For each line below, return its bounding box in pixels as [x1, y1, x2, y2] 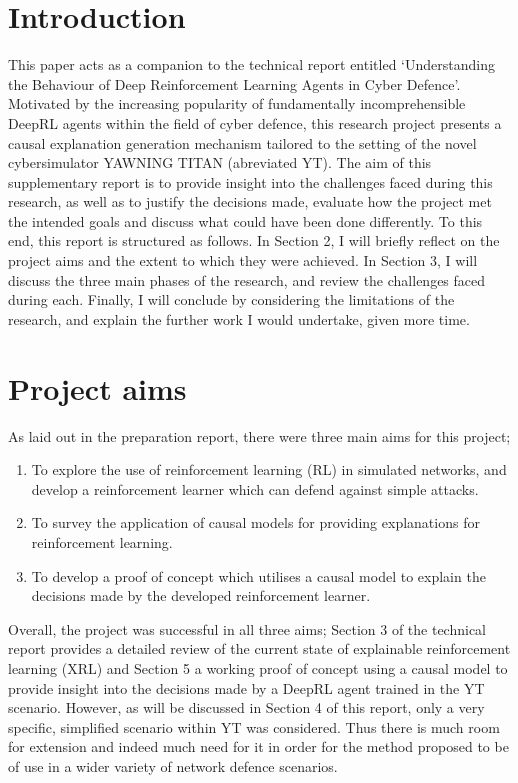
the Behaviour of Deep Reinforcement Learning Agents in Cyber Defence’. [8, 73, 461, 94]
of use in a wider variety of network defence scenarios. [8, 755, 338, 776]
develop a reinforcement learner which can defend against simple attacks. [31, 478, 479, 499]
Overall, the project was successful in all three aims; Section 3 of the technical [8, 618, 487, 639]
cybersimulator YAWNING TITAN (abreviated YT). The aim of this [8, 152, 432, 173]
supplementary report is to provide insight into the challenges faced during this [8, 171, 493, 192]
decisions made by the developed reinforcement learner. [31, 585, 371, 606]
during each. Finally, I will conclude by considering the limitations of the [8, 289, 455, 310]
